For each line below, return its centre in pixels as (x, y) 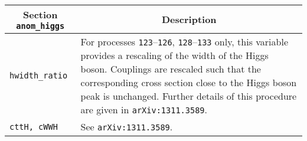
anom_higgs (40, 26)
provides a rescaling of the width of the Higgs (174, 55)
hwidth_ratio (39, 76)
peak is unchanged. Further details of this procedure (189, 96)
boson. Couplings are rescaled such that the (171, 69)
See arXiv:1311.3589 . (127, 127)
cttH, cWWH (34, 127)
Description (189, 19)
